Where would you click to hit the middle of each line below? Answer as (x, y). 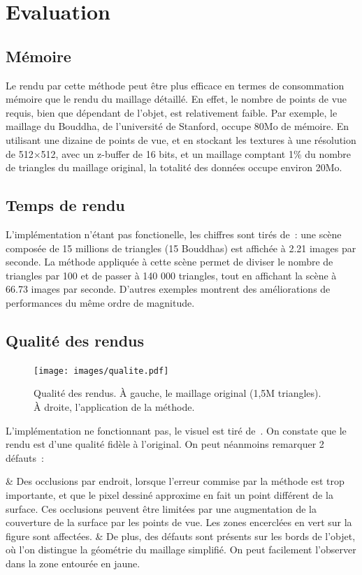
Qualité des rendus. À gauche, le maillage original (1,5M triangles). (178, 393)
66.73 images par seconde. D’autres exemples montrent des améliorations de (168, 289)
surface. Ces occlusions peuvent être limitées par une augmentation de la (161, 508)
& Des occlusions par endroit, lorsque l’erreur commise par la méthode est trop (175, 481)
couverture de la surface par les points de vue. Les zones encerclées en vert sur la (179, 522)
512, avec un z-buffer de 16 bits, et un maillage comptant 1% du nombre (196, 153)
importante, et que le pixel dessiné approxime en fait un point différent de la (169, 494)
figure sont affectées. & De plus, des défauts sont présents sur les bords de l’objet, (181, 536)
